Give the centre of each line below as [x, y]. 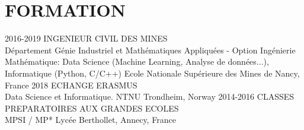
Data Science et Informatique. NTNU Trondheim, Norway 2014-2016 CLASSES [150, 96]
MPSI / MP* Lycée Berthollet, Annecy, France [90, 120]
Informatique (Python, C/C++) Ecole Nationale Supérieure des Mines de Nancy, [152, 73]
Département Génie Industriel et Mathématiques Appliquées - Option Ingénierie [150, 50]
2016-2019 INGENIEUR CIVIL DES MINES [86, 38]
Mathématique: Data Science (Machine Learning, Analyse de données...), [137, 61]
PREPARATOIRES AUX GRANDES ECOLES [92, 108]
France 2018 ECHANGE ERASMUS [71, 85]
